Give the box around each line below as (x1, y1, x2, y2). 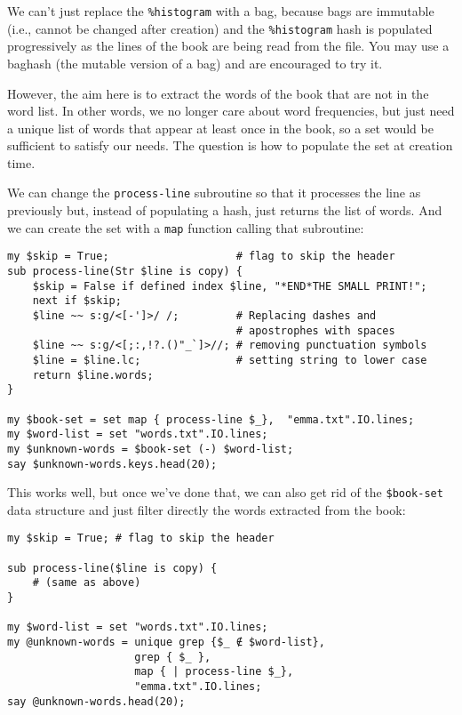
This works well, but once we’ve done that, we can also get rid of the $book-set (7, 483, 443, 502)
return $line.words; (32, 368, 154, 382)
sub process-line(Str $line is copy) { (7, 265, 243, 278)
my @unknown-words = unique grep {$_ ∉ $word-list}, (7, 636, 325, 649)
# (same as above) (32, 576, 141, 590)
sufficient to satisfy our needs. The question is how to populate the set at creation (7, 136, 453, 155)
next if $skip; (32, 294, 122, 308)
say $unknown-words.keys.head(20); (7, 457, 218, 470)
